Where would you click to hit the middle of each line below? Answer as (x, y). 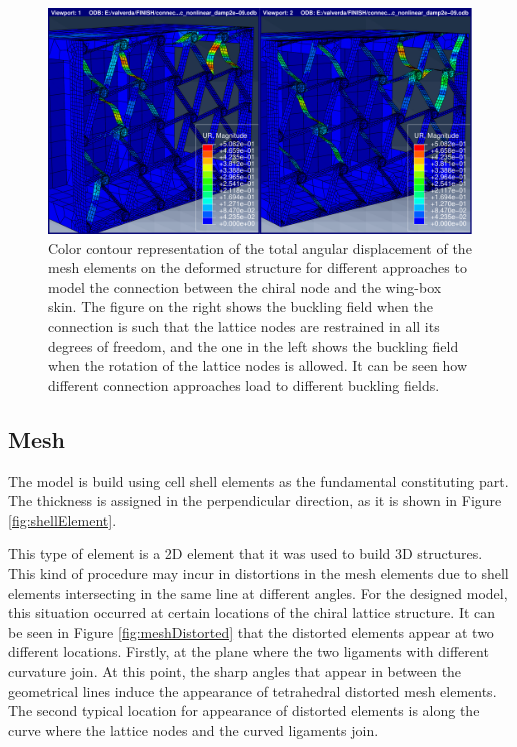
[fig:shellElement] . (62, 519)
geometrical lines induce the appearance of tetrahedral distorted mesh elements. (252, 690)
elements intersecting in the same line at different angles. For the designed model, (258, 592)
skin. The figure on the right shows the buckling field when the (240, 306)
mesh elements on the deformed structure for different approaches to (257, 267)
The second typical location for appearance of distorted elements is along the (244, 710)
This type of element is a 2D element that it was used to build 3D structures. (245, 553)
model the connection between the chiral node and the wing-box (245, 286)
